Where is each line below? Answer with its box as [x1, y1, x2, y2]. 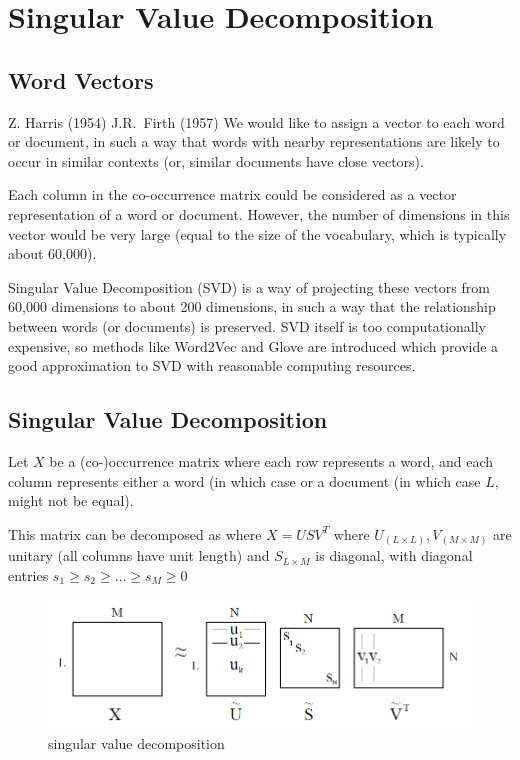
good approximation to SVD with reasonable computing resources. [8, 355, 416, 376]
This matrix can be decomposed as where [8, 523, 262, 544]
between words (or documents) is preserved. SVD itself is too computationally [8, 315, 486, 336]
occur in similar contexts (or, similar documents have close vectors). [8, 150, 424, 171]
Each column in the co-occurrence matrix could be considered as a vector [8, 184, 457, 205]
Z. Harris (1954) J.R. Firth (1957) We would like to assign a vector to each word [8, 111, 505, 132]
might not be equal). [8, 490, 134, 511]
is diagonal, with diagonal [315, 545, 473, 566]
